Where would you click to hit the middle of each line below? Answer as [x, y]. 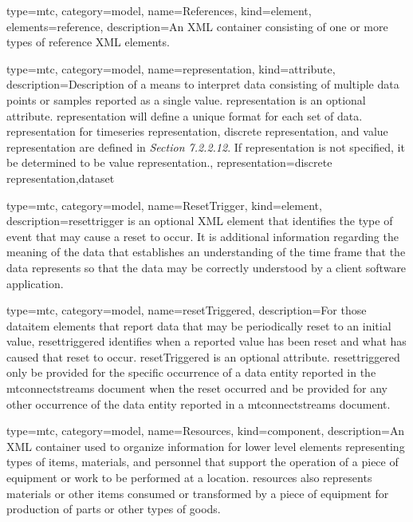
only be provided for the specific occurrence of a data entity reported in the [191, 372]
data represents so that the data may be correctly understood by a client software [206, 267]
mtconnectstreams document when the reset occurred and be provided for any [197, 388]
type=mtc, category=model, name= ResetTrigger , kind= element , [164, 205]
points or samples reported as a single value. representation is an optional [186, 99]
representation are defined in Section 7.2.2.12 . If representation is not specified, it [206, 146]
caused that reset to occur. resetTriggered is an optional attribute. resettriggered [203, 356]
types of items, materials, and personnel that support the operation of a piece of [203, 462]
